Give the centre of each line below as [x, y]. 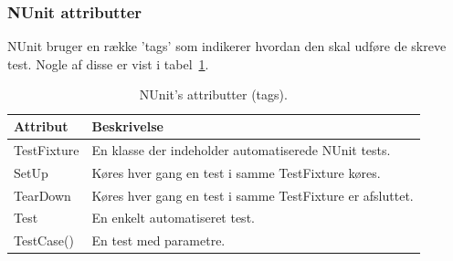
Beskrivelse [127, 126]
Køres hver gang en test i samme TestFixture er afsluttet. [253, 195]
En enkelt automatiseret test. [173, 218]
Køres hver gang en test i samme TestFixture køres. [236, 172]
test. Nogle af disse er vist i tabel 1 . [108, 63]
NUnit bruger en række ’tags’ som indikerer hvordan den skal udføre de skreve [227, 46]
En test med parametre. [158, 240]
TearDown [42, 195]
